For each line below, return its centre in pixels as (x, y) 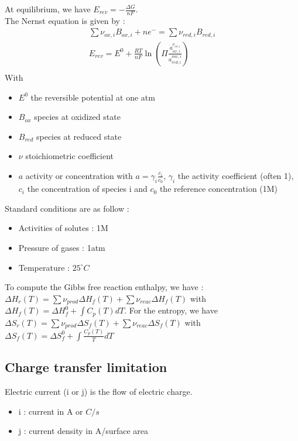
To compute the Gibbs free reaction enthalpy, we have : (104, 287)
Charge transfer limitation (86, 367)
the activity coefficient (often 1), (236, 175)
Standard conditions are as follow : (67, 208)
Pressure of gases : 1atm (62, 247)
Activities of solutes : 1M (63, 228)
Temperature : (44, 267)
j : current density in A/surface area (83, 431)
